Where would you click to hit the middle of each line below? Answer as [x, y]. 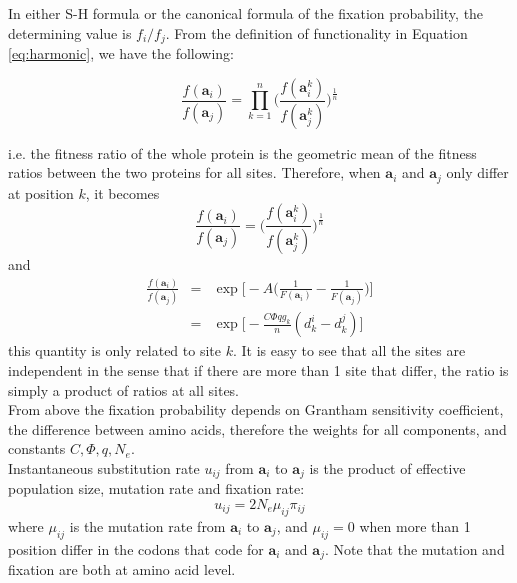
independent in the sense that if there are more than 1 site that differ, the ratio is [258, 369]
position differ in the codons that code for [136, 548]
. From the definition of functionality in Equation [316, 32]
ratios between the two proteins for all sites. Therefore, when [194, 172]
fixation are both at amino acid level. [122, 568]
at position [41, 192]
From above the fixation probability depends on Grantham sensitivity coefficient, [256, 409]
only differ [477, 172]
